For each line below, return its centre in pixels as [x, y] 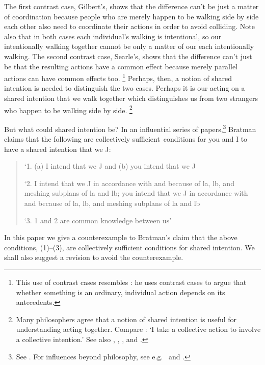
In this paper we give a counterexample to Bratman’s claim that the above [121, 237]
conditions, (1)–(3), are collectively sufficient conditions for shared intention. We [129, 247]
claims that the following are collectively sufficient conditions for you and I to [126, 139]
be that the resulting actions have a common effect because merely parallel [121, 66]
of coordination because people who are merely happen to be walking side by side [131, 16]
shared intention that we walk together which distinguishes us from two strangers [131, 98]
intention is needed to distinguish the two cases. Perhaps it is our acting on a [125, 88]
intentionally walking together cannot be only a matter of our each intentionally [129, 46]
